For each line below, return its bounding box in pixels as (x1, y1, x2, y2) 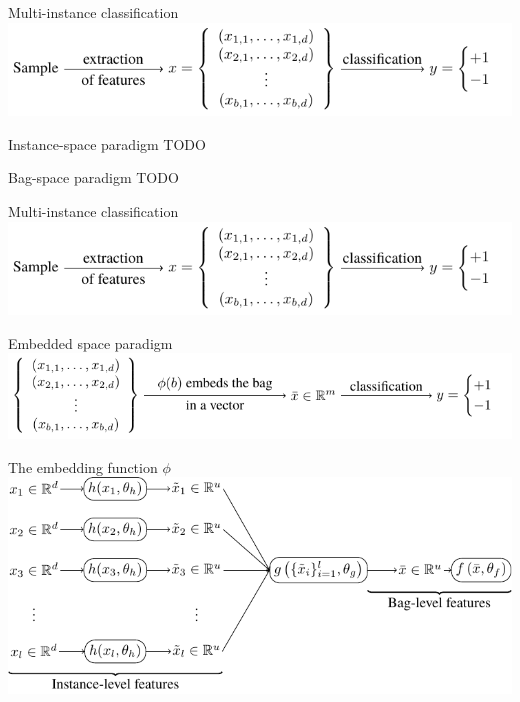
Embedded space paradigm (8, 332, 173, 353)
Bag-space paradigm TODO (8, 167, 179, 188)
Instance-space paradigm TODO (8, 133, 206, 154)
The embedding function (8, 456, 158, 477)
